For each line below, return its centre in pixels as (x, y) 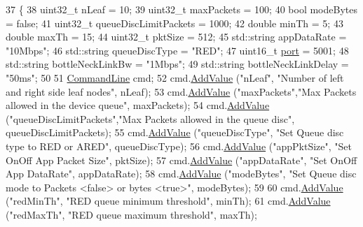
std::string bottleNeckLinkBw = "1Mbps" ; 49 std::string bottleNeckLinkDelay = (177, 64)
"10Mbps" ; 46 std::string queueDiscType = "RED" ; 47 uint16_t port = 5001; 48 (177, 50)
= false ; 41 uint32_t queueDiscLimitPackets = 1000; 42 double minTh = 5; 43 (174, 23)
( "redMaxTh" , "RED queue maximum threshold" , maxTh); (131, 214)
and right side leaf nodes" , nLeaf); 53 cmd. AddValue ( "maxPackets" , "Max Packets (181, 91)
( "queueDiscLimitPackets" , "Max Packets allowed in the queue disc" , (150, 118)
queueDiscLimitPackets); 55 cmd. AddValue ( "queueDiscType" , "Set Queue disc (175, 132)
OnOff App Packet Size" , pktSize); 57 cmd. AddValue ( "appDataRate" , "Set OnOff (181, 160)
